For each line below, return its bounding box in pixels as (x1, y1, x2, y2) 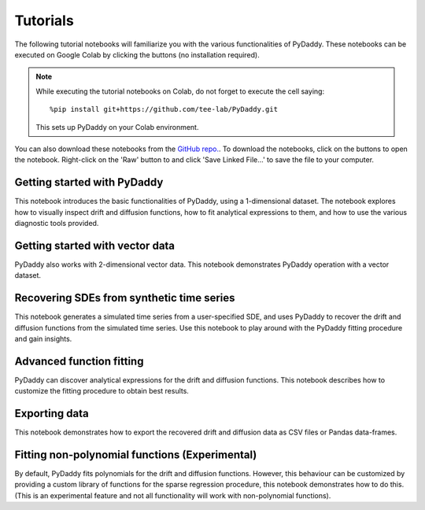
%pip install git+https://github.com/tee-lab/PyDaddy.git (50, 105, 279, 114)
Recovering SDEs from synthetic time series (14, 291, 235, 305)
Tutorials (14, 12, 74, 29)
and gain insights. (14, 334, 72, 343)
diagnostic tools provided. (14, 218, 99, 227)
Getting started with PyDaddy (14, 176, 164, 189)
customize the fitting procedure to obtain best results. (14, 386, 189, 396)
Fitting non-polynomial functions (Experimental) (14, 448, 257, 461)
